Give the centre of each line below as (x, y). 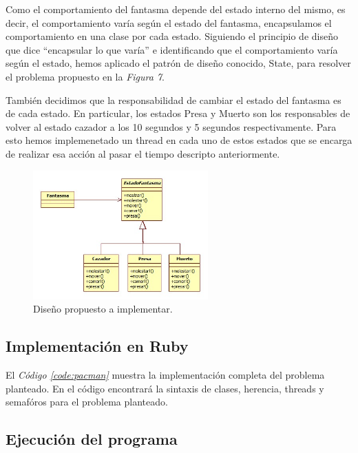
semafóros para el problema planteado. (87, 402)
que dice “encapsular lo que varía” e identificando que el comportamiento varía (172, 49)
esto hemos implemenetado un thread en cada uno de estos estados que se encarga (179, 140)
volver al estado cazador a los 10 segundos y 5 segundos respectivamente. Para (171, 126)
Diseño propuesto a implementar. (103, 309)
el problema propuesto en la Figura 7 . (85, 76)
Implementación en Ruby (97, 346)
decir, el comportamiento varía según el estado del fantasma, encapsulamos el (169, 22)
